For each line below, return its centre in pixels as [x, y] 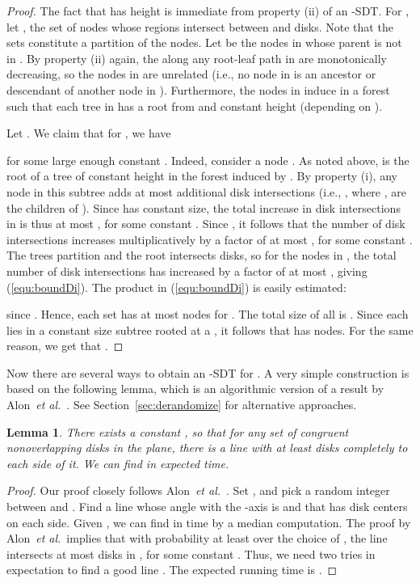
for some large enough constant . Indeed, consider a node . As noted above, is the [208, 160]
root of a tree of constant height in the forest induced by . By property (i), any [202, 176]
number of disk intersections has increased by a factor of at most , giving [187, 270]
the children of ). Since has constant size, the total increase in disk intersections [204, 207]
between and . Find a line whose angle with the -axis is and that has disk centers [207, 507]
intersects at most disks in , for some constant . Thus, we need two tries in [191, 553]
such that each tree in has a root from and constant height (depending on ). [195, 106]
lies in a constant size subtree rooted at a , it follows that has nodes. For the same [210, 330]
